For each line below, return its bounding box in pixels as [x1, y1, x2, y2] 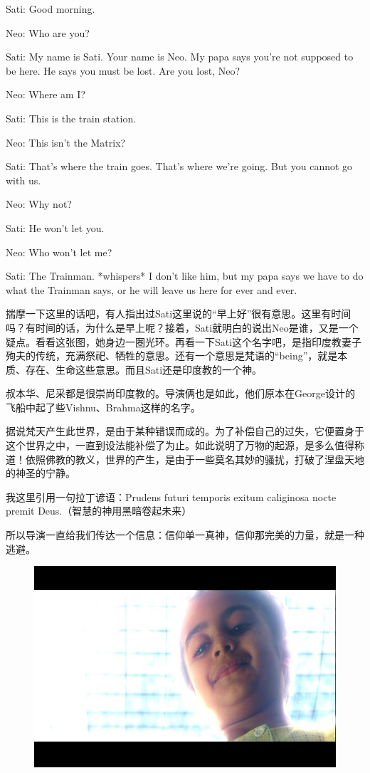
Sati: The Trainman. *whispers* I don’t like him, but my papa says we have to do [6, 268, 364, 283]
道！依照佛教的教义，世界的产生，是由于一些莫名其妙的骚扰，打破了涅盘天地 [6, 451, 364, 466]
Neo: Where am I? [6, 87, 86, 102]
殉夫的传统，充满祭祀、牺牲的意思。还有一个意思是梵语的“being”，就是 [6, 348, 338, 363]
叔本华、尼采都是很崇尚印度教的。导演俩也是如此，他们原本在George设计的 [6, 386, 355, 401]
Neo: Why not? [6, 196, 72, 211]
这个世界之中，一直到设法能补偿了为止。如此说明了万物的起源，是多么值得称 [6, 438, 364, 453]
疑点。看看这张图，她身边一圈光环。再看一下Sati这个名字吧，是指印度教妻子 [6, 334, 362, 349]
